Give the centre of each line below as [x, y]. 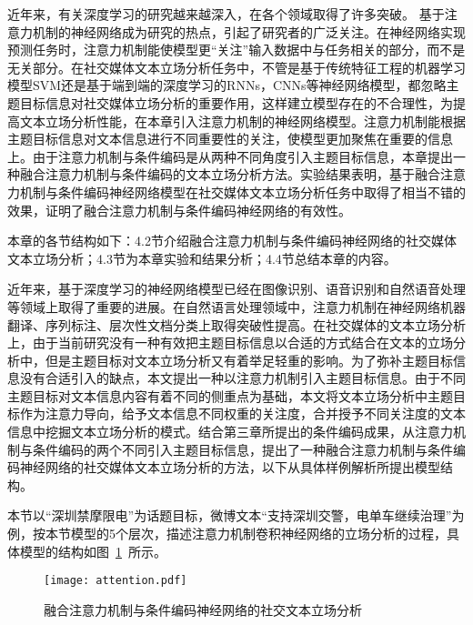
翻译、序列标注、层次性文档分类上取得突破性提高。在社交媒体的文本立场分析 [236, 324]
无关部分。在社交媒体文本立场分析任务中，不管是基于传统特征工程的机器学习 [236, 67]
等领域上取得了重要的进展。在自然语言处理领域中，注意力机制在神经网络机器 [236, 306]
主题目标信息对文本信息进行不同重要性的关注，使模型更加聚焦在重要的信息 [230, 139]
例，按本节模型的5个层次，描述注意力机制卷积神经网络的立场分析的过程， [227, 534]
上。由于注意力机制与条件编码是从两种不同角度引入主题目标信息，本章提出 [230, 156]
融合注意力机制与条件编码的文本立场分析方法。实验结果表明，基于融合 [230, 174]
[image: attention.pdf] [116, 581]
